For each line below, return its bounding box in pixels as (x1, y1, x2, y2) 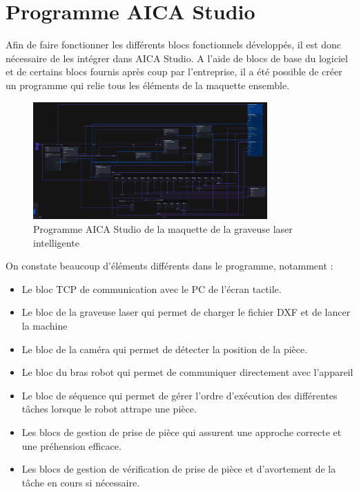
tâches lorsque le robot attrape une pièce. (21, 401, 197, 416)
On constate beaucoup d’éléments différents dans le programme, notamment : (6, 258, 333, 273)
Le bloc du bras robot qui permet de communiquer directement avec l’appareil (21, 365, 353, 379)
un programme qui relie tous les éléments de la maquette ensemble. (6, 77, 290, 92)
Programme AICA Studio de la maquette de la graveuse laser (33, 222, 293, 236)
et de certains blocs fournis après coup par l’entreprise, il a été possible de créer (6, 64, 342, 79)
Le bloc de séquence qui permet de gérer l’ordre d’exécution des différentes (21, 388, 338, 402)
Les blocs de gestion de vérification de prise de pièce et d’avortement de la (21, 462, 336, 476)
